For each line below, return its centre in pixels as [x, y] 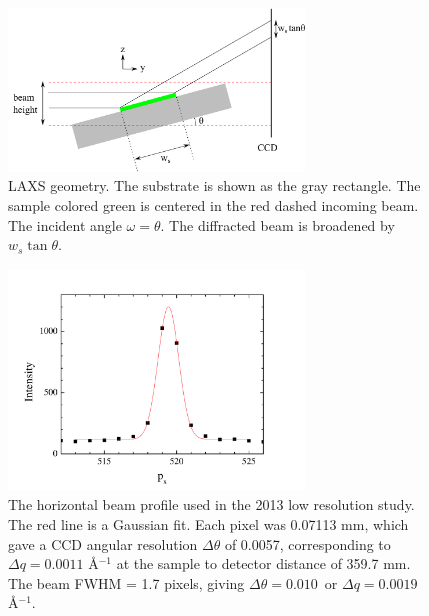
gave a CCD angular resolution [103, 543]
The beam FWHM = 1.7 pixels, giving [126, 582]
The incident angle [65, 224]
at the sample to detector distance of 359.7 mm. [263, 563]
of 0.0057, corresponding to [307, 543]
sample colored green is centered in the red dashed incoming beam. [213, 204]
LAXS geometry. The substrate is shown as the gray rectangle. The [214, 185]
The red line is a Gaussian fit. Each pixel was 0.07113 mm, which [208, 523]
